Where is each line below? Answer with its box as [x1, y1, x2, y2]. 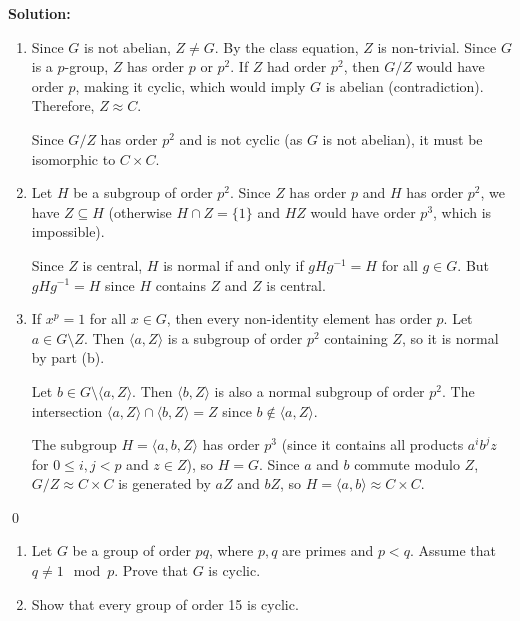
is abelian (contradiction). [325, 75, 484, 96]
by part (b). [31, 347, 105, 368]
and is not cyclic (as [179, 128, 303, 149]
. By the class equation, [214, 36, 359, 57]
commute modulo [354, 453, 460, 474]
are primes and [282, 540, 374, 561]
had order [267, 56, 327, 77]
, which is [433, 201, 492, 222]
